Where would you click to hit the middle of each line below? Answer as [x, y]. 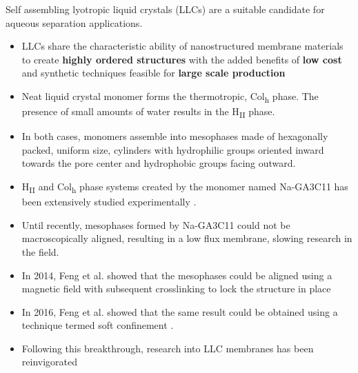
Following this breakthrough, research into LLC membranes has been [168, 348]
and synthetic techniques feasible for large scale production [153, 73]
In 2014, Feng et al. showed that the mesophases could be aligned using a [177, 275]
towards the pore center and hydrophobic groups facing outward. [159, 163]
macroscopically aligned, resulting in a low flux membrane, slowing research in [187, 238]
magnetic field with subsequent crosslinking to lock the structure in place [176, 289]
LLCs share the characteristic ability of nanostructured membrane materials [182, 46]
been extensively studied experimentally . [109, 202]
